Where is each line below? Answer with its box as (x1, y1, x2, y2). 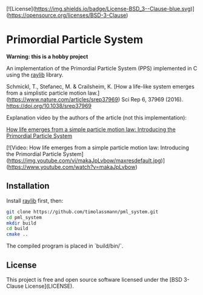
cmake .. (6, 231, 28, 237)
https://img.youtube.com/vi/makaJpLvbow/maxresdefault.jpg (8, 157, 162, 164)
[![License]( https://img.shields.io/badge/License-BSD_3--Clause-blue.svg (6, 5, 191, 12)
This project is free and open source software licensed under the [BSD (6, 276, 183, 283)
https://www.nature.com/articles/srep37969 (8, 95, 118, 103)
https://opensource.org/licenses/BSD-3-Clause (8, 12, 127, 19)
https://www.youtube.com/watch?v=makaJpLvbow (8, 163, 136, 171)
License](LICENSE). (25, 282, 74, 290)
